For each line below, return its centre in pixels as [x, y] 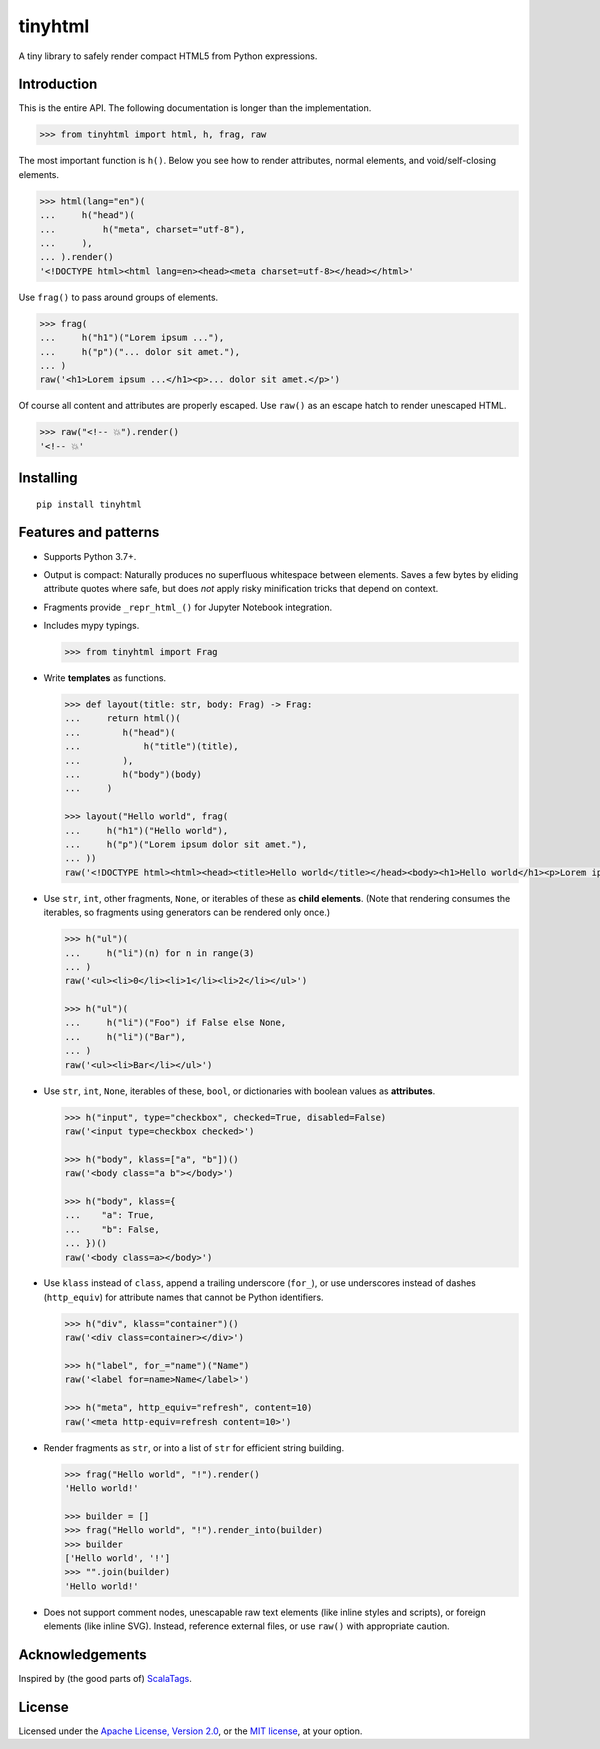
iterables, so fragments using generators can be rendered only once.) [186, 912]
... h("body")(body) [133, 774]
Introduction [58, 84]
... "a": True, [109, 1215]
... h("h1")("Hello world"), [146, 830]
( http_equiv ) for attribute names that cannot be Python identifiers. [183, 1297]
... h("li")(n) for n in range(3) [159, 953]
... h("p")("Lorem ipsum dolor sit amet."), [186, 844]
